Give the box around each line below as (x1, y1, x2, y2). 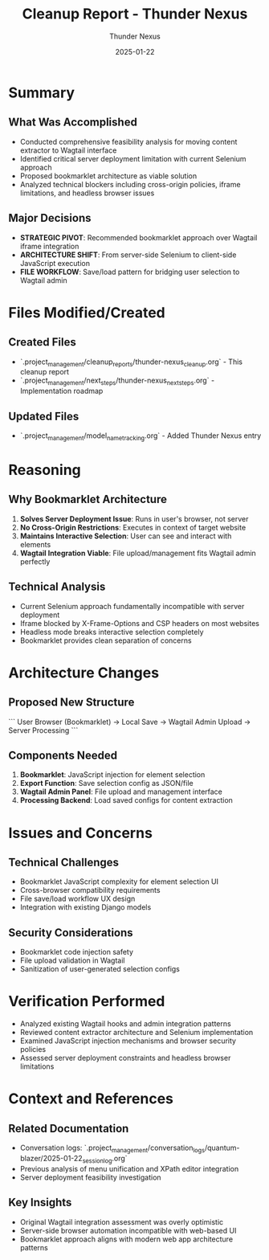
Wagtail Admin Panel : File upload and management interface (19, 787, 223, 796)
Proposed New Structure (8, 696, 135, 710)
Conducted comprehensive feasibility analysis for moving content (19, 137, 238, 146)
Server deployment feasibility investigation (19, 1172, 162, 1182)
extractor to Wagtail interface (19, 145, 117, 155)
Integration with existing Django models (19, 902, 152, 912)
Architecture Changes (8, 664, 159, 681)
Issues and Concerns (8, 824, 153, 842)
